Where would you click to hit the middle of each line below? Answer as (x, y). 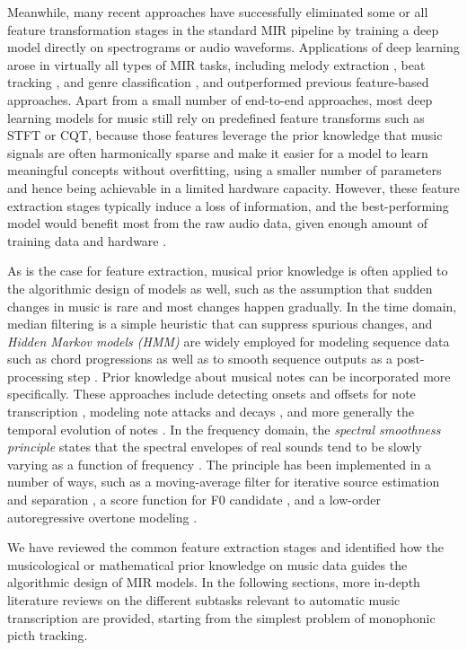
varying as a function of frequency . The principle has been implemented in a (220, 464)
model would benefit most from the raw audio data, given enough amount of (218, 223)
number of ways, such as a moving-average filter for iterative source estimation (224, 482)
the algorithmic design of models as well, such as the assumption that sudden (220, 288)
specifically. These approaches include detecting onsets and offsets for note (211, 394)
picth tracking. (48, 635)
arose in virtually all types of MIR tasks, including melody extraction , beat (216, 64)
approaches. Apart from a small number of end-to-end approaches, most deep (220, 99)
